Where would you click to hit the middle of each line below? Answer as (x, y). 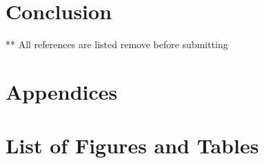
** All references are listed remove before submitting (117, 44)
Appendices (62, 91)
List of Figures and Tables (132, 145)
